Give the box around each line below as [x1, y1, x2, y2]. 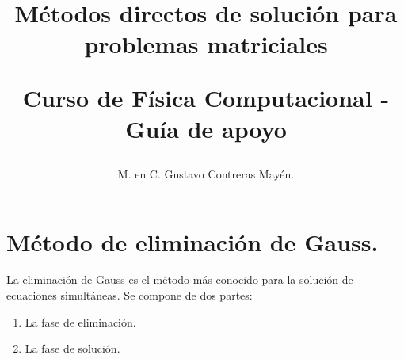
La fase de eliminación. [25, 313, 136, 330]
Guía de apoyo [125, 112, 287, 144]
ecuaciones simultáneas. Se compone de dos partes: [6, 287, 253, 304]
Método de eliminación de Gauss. [6, 225, 379, 258]
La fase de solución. [25, 340, 120, 357]
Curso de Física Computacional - [22, 81, 390, 113]
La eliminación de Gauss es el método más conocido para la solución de [6, 271, 353, 288]
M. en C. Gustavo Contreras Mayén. [117, 165, 295, 181]
